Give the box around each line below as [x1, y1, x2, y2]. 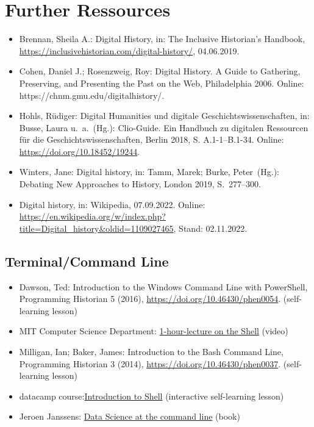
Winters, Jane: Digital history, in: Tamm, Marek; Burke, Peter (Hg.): [19, 165, 280, 178]
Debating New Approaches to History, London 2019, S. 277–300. [19, 178, 261, 190]
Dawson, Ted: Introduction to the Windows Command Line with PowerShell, [19, 280, 308, 293]
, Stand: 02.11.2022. [173, 221, 248, 234]
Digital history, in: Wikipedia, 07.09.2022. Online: [19, 198, 205, 210]
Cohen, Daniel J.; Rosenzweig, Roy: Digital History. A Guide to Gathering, [19, 65, 301, 77]
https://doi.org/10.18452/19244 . [19, 145, 140, 157]
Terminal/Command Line [5, 251, 169, 270]
